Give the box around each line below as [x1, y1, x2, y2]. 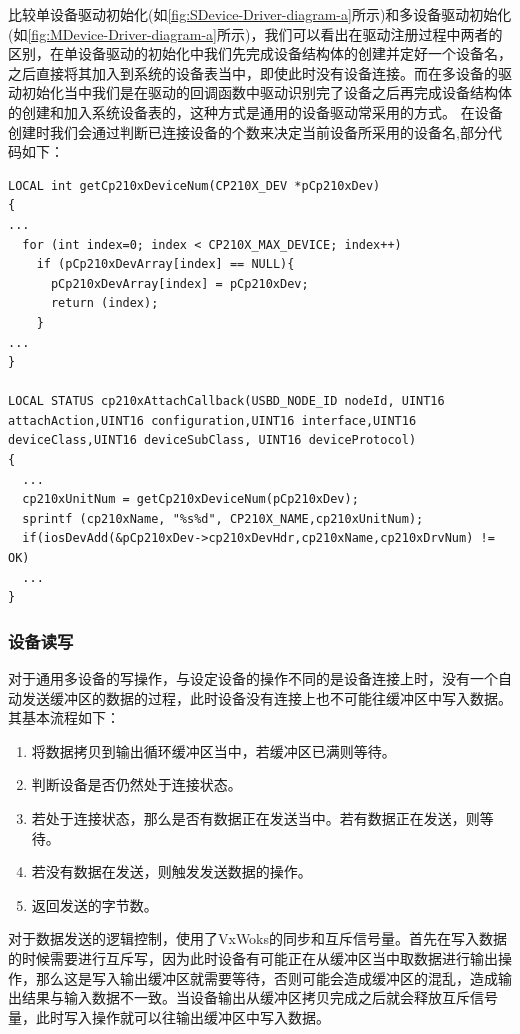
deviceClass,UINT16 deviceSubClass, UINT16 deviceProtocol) [8, 433, 417, 448]
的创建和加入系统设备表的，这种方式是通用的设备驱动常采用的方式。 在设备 [8, 101, 503, 122]
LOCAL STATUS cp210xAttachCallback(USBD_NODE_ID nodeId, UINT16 [8, 394, 445, 409]
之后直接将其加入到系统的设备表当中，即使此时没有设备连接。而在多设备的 [8, 62, 498, 83]
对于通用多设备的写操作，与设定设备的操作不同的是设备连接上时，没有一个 [8, 668, 498, 689]
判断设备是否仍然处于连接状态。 [31, 774, 242, 795]
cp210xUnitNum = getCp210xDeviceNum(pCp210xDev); [22, 492, 359, 507]
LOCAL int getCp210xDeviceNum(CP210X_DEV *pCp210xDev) [8, 178, 381, 193]
